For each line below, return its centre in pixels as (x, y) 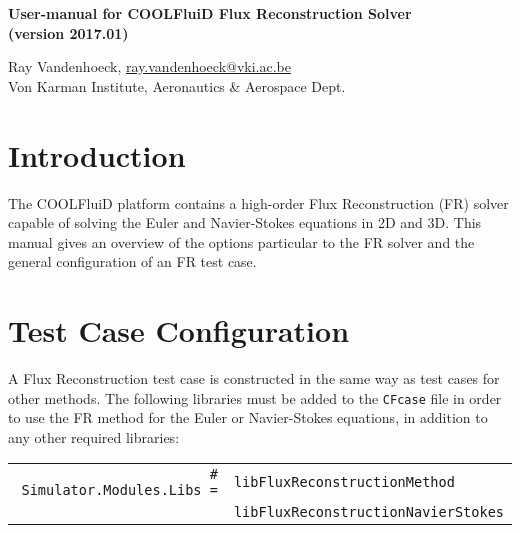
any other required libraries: (94, 436)
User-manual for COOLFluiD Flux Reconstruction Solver (210, 13)
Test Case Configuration (179, 330)
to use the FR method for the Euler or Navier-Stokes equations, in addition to (248, 417)
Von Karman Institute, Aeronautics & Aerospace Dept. (177, 85)
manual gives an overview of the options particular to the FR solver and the (241, 241)
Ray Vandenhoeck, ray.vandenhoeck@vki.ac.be (150, 66)
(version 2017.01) (68, 32)
